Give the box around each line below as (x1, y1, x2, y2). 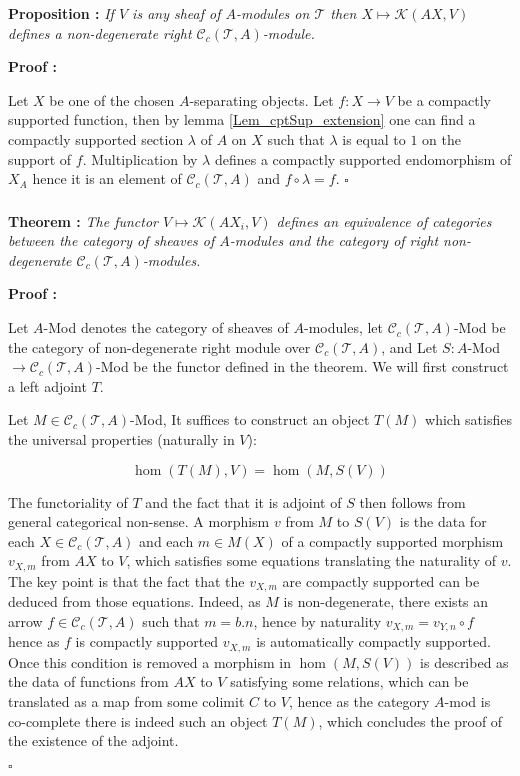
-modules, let (303, 317, 384, 338)
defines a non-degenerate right (8, 22, 192, 43)
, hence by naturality (253, 610, 382, 631)
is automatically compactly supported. (256, 631, 491, 652)
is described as (420, 651, 509, 672)
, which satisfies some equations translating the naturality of (126, 550, 497, 571)
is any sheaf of (132, 3, 221, 23)
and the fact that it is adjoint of (145, 491, 342, 512)
